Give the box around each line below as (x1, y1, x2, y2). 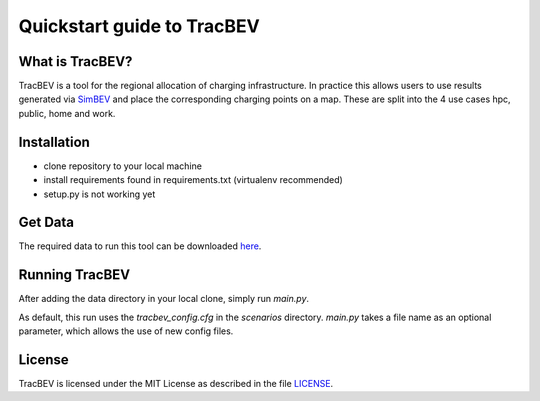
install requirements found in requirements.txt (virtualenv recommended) (43, 174, 344, 186)
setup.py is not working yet (43, 188, 156, 200)
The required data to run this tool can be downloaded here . (18, 240, 262, 252)
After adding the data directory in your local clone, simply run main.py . (18, 293, 310, 305)
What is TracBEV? (18, 53, 133, 70)
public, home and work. (18, 107, 116, 119)
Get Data (18, 214, 75, 231)
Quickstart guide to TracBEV (18, 15, 260, 37)
